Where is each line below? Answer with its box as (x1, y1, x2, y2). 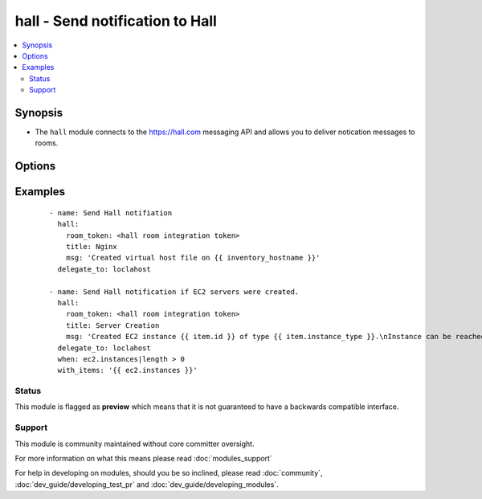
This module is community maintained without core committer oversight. (14, 439, 255, 448)
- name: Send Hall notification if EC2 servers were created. (49, 287, 300, 297)
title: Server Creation (65, 321, 160, 329)
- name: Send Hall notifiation (49, 208, 173, 217)
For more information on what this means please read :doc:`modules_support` (14, 453, 272, 463)
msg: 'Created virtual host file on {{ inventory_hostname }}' (65, 253, 321, 263)
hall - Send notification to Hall (14, 12, 217, 30)
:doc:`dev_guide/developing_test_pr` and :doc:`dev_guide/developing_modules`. (14, 479, 279, 489)
